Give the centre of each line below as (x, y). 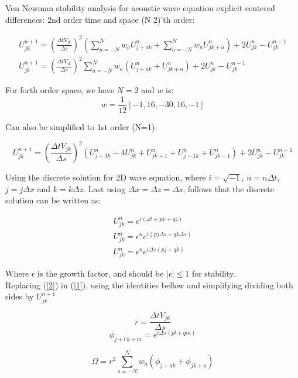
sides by (20, 296)
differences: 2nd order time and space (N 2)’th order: (100, 19)
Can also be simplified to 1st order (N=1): (81, 126)
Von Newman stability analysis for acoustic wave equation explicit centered (140, 8)
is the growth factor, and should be (101, 273)
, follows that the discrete (229, 188)
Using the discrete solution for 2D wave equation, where (106, 177)
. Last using (105, 188)
